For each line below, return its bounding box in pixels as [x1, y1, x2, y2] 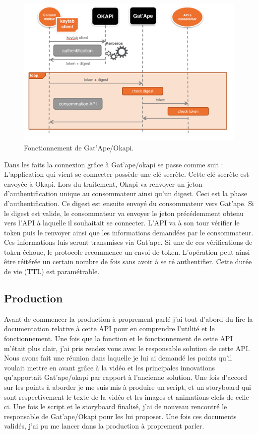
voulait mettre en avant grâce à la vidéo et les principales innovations [4, 362, 215, 372]
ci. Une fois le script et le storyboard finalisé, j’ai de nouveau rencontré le [4, 401, 227, 412]
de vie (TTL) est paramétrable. [4, 266, 100, 277]
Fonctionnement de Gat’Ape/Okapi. [24, 142, 134, 152]
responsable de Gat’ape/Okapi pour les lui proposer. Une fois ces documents [4, 411, 237, 421]
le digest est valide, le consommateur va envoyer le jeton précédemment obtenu [4, 208, 244, 218]
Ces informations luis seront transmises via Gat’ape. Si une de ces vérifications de [4, 237, 253, 247]
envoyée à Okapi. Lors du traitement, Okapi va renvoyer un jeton [4, 178, 202, 189]
